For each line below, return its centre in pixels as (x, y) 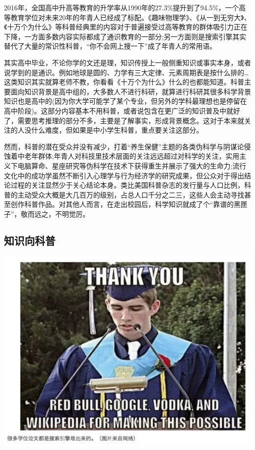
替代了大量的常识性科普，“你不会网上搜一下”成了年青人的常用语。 (110, 46)
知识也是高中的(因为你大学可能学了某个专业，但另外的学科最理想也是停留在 (126, 101)
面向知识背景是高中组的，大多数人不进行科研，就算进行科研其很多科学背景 (131, 91)
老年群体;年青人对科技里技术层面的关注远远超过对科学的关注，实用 (132, 156)
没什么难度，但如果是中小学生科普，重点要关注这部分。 (114, 130)
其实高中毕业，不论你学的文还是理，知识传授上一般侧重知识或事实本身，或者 (127, 62)
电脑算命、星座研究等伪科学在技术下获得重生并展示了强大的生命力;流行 (132, 165)
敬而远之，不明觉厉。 (55, 213)
